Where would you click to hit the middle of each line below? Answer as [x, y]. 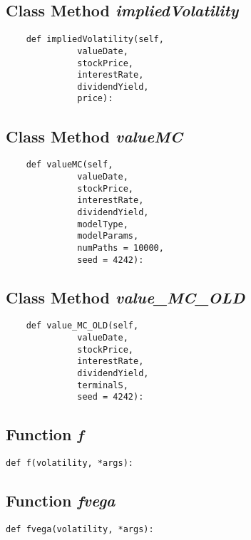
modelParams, [108, 236]
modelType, [103, 224]
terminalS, [103, 385]
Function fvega [61, 500]
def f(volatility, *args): [70, 463]
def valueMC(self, [70, 165]
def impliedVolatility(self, [95, 40]
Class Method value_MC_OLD [125, 297]
